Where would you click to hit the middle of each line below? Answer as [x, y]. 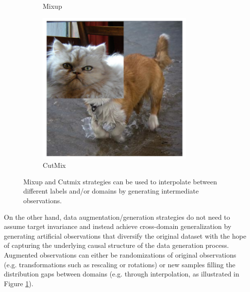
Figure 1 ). [19, 283]
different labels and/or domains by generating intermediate [111, 191]
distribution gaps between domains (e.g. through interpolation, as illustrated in [122, 274]
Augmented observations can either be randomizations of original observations [120, 254]
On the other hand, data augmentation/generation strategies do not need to [117, 217]
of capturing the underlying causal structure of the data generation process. [117, 245]
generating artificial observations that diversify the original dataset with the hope [125, 235]
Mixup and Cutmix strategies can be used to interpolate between [120, 181]
